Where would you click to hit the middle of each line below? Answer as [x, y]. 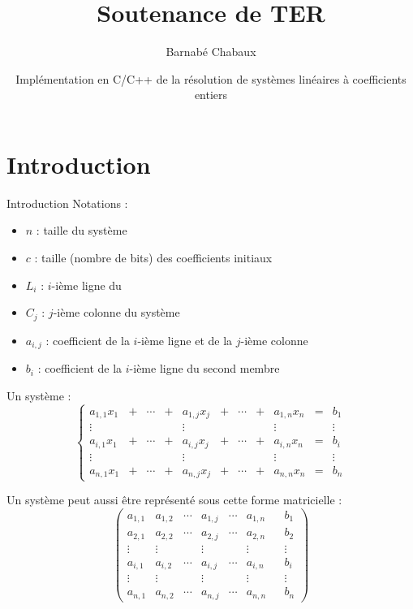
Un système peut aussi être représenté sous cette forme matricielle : [174, 500]
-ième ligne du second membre [204, 368]
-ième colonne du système [116, 312]
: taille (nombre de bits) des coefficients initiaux [153, 258]
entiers [211, 95]
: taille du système [82, 230]
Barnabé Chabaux [211, 52]
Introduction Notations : [67, 203]
